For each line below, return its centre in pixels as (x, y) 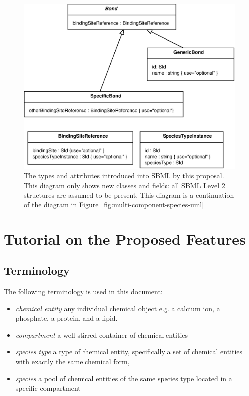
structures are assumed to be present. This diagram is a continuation (129, 195)
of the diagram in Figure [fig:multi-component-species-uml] (114, 204)
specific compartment (48, 388)
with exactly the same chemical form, (73, 361)
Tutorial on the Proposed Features (125, 239)
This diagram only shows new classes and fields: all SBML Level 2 (124, 185)
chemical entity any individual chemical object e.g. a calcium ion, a (118, 308)
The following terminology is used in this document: (83, 292)
